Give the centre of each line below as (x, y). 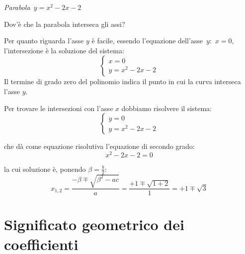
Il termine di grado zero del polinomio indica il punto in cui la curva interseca (122, 81)
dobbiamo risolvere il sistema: (166, 108)
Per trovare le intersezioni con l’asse (59, 108)
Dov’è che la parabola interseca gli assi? (65, 24)
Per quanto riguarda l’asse (44, 41)
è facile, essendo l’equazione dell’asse (147, 41)
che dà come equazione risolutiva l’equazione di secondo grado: (99, 146)
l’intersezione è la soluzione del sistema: (64, 50)
